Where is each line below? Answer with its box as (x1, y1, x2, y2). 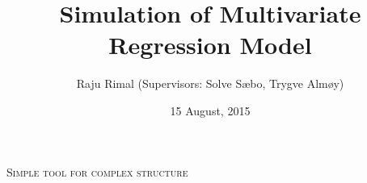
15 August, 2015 (170, 102, 251, 119)
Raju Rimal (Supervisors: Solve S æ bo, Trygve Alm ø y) (76, 75, 344, 92)
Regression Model (108, 28, 312, 61)
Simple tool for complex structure (6, 163, 188, 180)
